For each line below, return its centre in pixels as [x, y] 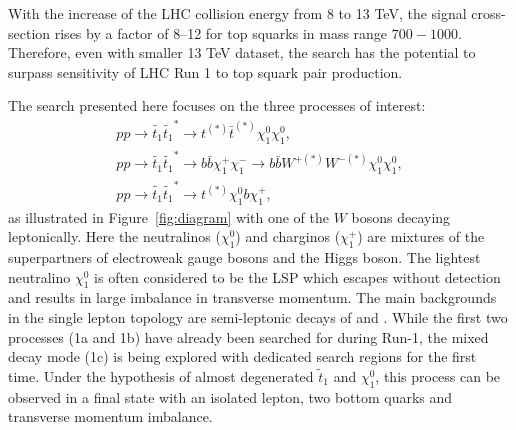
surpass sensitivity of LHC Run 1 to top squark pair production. [205, 71]
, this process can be [438, 375]
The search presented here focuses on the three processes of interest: [217, 105]
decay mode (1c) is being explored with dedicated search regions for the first [242, 356]
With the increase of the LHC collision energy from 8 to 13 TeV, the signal [237, 13]
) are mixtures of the [421, 236]
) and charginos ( [288, 236]
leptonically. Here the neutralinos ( [114, 236]
